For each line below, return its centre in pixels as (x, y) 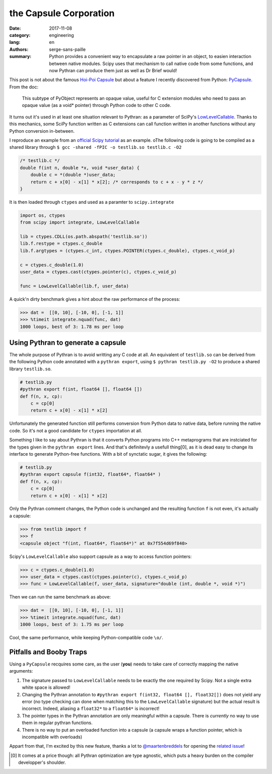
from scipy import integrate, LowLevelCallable (80, 223)
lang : (15, 42)
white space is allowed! (46, 687)
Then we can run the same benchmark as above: (60, 597)
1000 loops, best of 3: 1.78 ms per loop (72, 326)
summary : (20, 57)
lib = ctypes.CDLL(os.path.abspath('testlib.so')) (84, 237)
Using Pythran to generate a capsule (68, 342)
